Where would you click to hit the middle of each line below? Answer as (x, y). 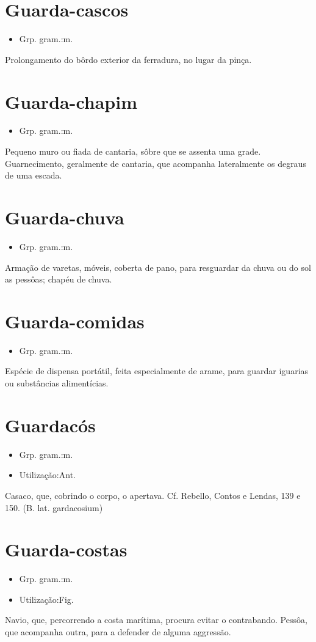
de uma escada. (34, 175)
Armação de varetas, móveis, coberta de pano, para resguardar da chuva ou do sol (158, 267)
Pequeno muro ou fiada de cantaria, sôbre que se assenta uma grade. (133, 151)
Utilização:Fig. (46, 599)
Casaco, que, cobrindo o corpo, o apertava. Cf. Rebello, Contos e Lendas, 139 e (153, 495)
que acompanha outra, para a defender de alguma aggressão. (118, 632)
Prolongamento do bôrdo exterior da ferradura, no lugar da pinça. (128, 59)
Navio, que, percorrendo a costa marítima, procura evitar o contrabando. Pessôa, (156, 620)
